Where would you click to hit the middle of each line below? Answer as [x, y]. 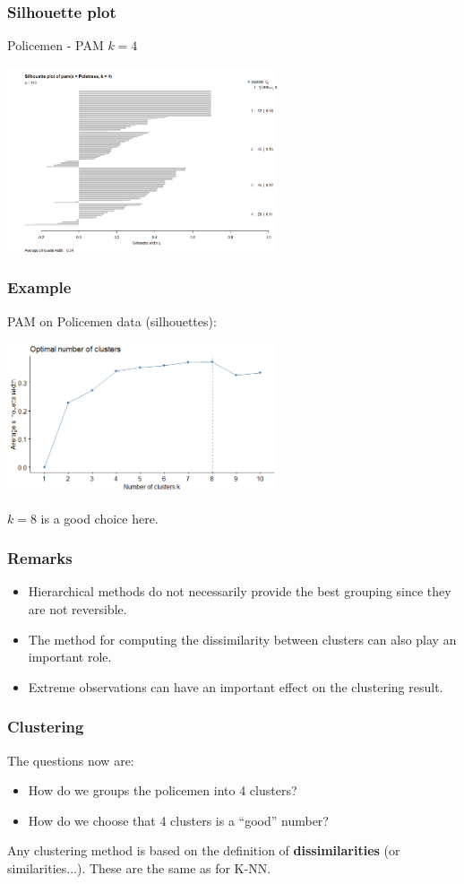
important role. [70, 657]
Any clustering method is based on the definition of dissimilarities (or [204, 850]
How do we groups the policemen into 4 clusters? [163, 790]
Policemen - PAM [56, 45]
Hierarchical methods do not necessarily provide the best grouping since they [240, 591]
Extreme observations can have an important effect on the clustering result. [236, 686]
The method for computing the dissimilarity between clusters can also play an [242, 639]
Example [39, 287]
